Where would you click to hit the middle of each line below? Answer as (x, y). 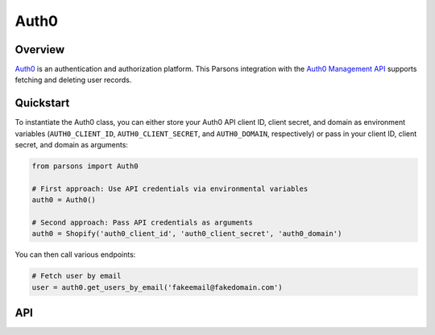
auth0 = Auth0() (64, 200)
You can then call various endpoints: (75, 254)
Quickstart (42, 103)
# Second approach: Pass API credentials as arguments (142, 223)
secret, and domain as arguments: (72, 145)
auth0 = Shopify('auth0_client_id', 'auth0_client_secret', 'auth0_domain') (187, 234)
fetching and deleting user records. (73, 80)
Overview (40, 50)
